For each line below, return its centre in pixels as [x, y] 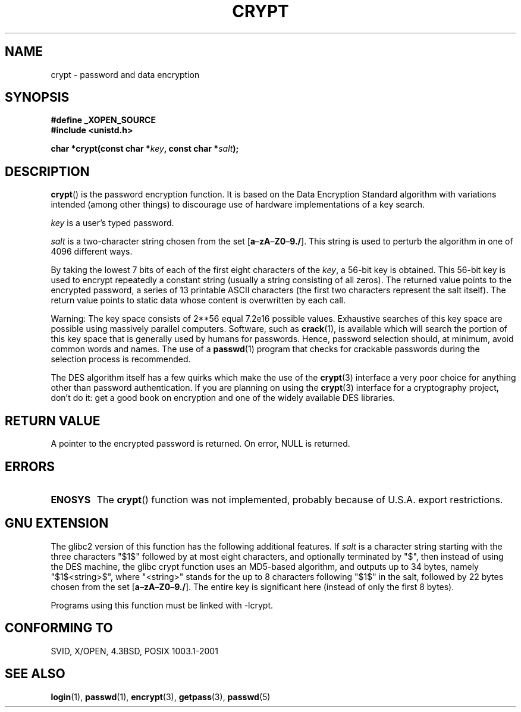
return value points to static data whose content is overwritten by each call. [198, 300]
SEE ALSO [35, 674]
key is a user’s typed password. [112, 223]
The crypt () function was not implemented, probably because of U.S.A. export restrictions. [300, 499]
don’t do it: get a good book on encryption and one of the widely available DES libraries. [223, 398]
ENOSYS [71, 499]
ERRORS [30, 466]
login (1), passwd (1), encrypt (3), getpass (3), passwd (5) [161, 697]
